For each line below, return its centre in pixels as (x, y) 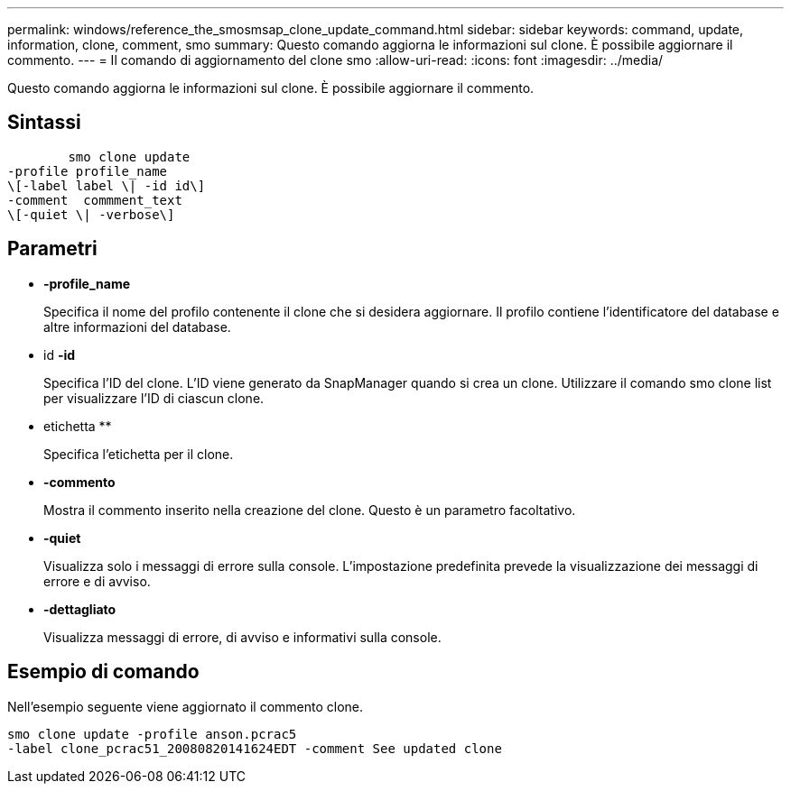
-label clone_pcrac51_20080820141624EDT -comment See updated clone (255, 748)
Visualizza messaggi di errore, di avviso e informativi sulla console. (242, 637)
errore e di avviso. (97, 581)
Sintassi (44, 123)
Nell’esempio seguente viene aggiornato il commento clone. (186, 706)
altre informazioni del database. (137, 327)
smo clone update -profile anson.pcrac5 (152, 734)
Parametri (52, 249)
